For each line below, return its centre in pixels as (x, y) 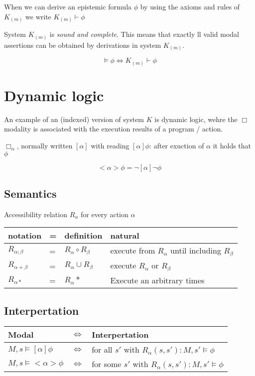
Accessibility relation (36, 214)
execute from (133, 251)
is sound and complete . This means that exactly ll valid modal (144, 34)
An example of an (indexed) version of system (74, 119)
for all (102, 350)
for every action (105, 214)
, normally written (45, 145)
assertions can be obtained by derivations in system (83, 45)
